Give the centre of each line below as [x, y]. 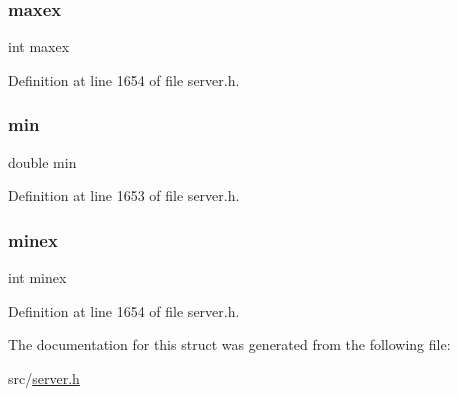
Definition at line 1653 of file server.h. [124, 195]
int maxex [39, 46]
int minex [37, 277]
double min [42, 161]
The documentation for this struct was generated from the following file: [229, 344]
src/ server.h [44, 377]
